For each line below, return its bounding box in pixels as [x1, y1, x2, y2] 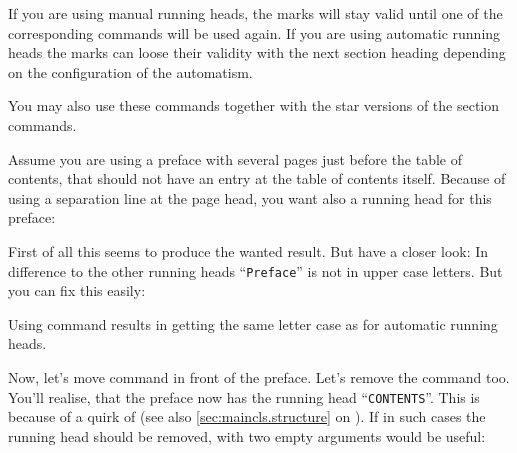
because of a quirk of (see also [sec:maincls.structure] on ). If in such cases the [8, 406, 486, 427]
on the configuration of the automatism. [8, 61, 253, 82]
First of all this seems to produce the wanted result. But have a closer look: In [8, 240, 489, 261]
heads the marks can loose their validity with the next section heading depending [8, 42, 506, 63]
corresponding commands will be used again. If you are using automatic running [8, 22, 501, 43]
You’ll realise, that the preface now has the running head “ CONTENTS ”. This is [8, 386, 480, 407]
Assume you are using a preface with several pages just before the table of [8, 148, 463, 169]
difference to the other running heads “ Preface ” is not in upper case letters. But [8, 260, 503, 281]
